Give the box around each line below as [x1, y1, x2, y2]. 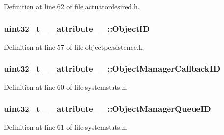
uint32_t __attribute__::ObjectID [4, 22, 150, 34]
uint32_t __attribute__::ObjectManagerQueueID [4, 103, 211, 115]
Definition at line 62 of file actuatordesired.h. [4, 1, 140, 11]
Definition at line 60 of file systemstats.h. [4, 81, 128, 92]
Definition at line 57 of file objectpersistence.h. [4, 41, 144, 52]
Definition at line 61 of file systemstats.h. [4, 122, 128, 132]
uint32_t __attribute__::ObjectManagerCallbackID [4, 62, 221, 75]
